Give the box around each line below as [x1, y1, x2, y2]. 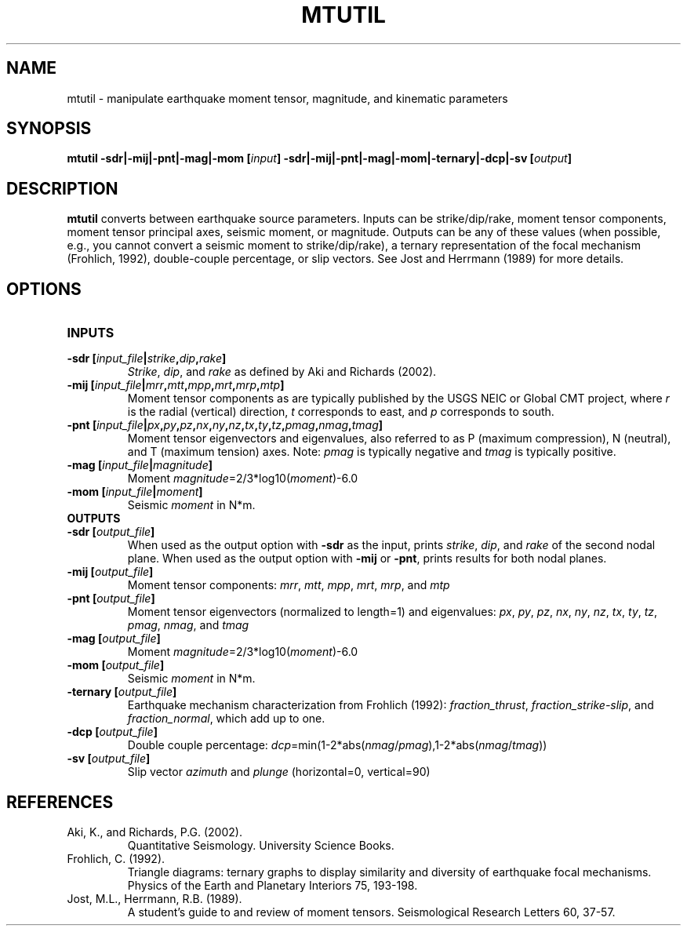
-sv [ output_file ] [67, 752, 151, 766]
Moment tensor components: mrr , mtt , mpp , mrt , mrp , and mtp [127, 578, 450, 592]
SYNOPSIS [6, 118, 92, 139]
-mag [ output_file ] [67, 632, 161, 646]
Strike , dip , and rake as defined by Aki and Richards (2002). [127, 365, 437, 379]
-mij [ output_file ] [67, 565, 154, 579]
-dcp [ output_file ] [67, 725, 158, 739]
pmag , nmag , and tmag [127, 618, 249, 632]
